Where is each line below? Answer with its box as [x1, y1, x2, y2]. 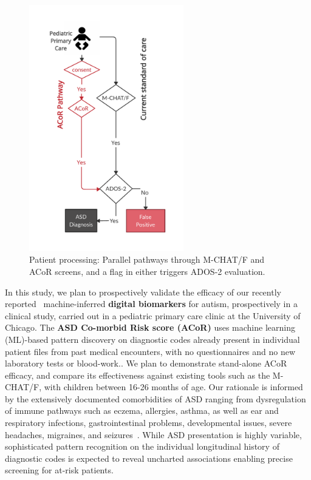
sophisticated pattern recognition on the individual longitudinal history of [5, 440, 279, 453]
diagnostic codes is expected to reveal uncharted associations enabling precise [5, 451, 293, 464]
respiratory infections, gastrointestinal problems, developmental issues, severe [5, 416, 292, 429]
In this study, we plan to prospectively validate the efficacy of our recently [5, 285, 281, 298]
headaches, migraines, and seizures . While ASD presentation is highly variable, [5, 428, 302, 441]
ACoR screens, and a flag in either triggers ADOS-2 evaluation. [29, 265, 265, 277]
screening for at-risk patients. [5, 464, 114, 476]
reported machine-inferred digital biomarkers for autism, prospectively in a [5, 297, 298, 310]
